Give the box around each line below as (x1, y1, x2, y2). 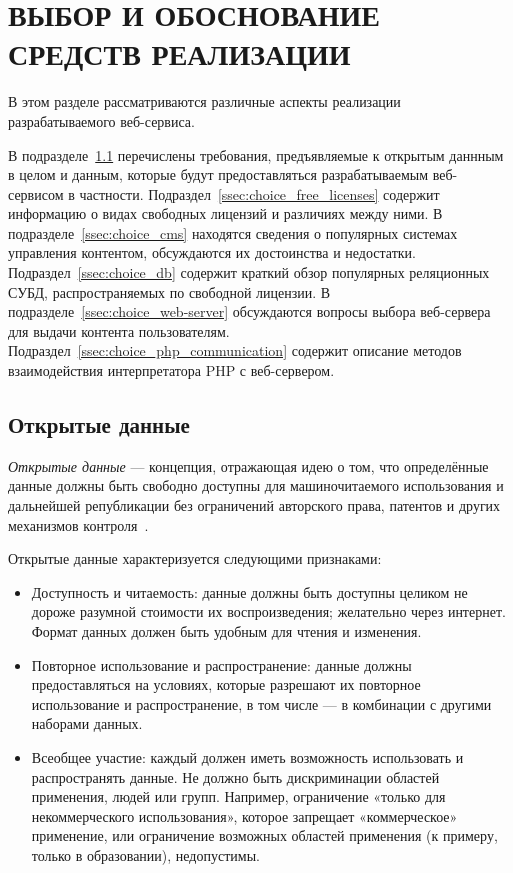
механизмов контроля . (8, 514, 149, 535)
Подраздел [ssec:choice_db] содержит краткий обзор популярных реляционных (8, 262, 490, 283)
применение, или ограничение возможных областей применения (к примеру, (31, 825, 498, 846)
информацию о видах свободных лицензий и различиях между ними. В (8, 203, 443, 224)
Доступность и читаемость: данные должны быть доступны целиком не (31, 581, 468, 602)
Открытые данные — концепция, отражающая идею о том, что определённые (8, 455, 489, 476)
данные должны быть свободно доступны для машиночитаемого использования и (8, 475, 504, 496)
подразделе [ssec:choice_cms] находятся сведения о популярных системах (8, 222, 458, 243)
